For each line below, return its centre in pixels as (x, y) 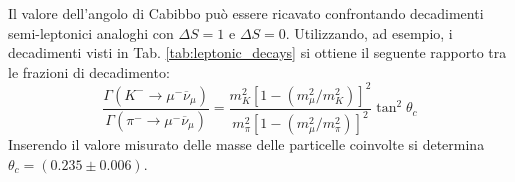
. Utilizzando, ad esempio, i (369, 32)
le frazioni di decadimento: (89, 71)
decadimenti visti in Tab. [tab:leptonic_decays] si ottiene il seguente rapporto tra (257, 52)
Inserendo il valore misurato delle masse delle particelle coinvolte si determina (246, 144)
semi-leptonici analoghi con (91, 32)
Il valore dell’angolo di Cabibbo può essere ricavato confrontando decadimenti (246, 13)
